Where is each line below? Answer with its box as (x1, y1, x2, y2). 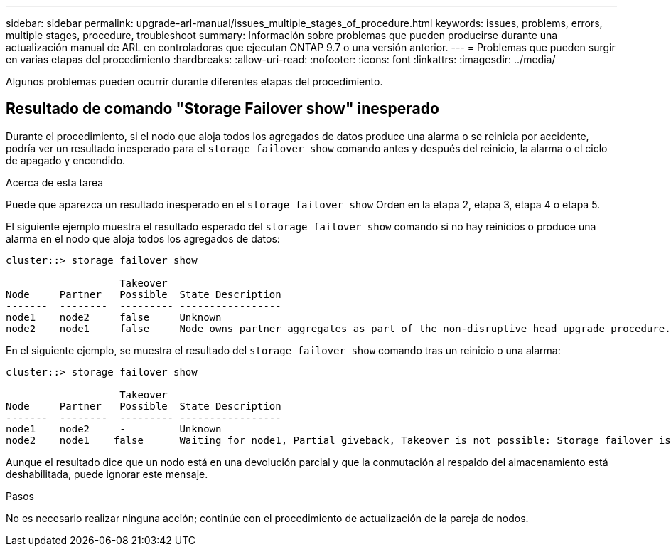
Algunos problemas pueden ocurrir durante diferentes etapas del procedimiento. (6, 75, 383, 87)
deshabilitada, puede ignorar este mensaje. (6, 467, 208, 480)
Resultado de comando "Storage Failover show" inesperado (6, 100, 439, 118)
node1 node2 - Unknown (6, 423, 222, 435)
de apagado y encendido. (6, 154, 126, 166)
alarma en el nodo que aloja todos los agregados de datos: (6, 232, 280, 245)
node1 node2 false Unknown (6, 311, 222, 323)
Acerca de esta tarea (6, 176, 104, 189)
